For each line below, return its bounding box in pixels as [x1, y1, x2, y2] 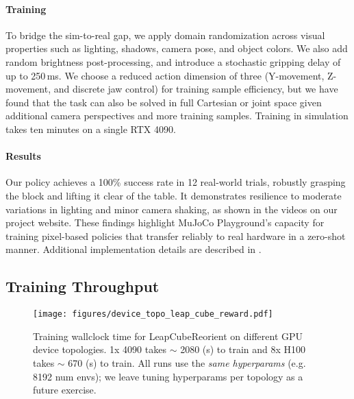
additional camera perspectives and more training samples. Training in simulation [5, 108, 349, 123]
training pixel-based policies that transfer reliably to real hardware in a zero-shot [5, 228, 346, 243]
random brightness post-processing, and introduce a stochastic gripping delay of [5, 54, 341, 69]
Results [5, 149, 41, 163]
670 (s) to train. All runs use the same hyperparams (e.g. [68, 355, 306, 370]
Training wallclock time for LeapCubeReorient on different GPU [33, 328, 303, 343]
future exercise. [33, 383, 97, 397]
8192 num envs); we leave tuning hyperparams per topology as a [33, 369, 303, 383]
